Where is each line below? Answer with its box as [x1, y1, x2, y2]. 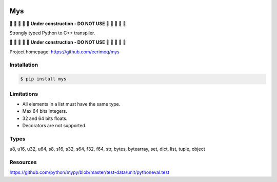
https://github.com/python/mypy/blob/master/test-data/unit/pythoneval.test [9, 169, 169, 175]
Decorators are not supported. [22, 123, 87, 129]
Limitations [9, 90, 38, 97]
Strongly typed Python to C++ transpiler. [9, 30, 95, 36]
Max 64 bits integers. [22, 108, 68, 114]
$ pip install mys [20, 76, 67, 82]
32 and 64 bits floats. [22, 115, 68, 122]
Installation [9, 62, 38, 69]
